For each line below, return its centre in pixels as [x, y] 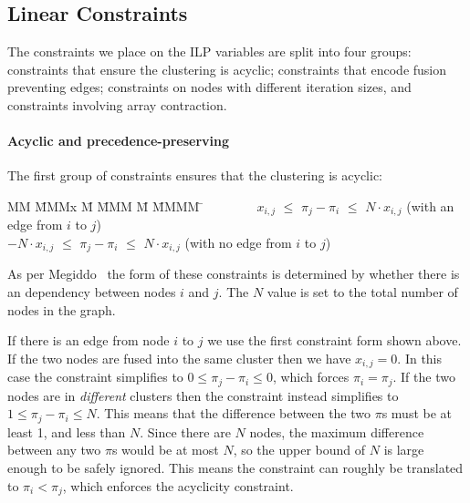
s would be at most [165, 450]
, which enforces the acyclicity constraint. [178, 485]
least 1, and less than [67, 431]
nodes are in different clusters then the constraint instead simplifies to [203, 395]
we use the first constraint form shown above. [334, 340]
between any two [54, 450]
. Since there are [185, 431]
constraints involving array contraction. [117, 104]
